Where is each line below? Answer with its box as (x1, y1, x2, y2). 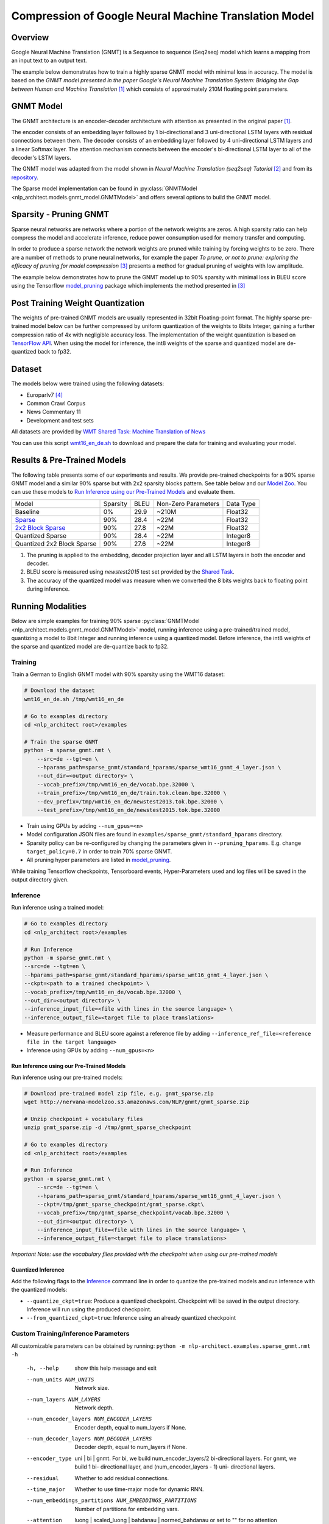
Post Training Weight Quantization (11, 297, 145, 308)
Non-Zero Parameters (156, 499, 219, 508)
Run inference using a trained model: (11, 904, 104, 911)
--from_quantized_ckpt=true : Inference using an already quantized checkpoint (26, 1314, 236, 1322)
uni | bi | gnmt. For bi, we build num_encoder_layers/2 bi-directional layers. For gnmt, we (74, 1455, 297, 1462)
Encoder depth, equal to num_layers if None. (74, 1423, 187, 1431)
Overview (11, 32, 49, 43)
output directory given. (11, 876, 69, 883)
